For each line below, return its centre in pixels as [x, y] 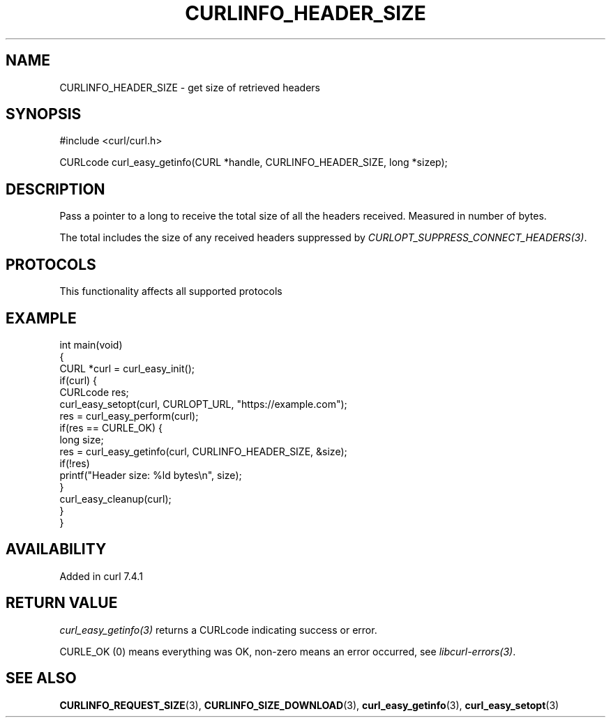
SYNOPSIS [44, 114]
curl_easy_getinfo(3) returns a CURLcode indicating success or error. [218, 630]
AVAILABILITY [56, 549]
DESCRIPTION [55, 189]
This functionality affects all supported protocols [171, 291]
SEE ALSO [41, 678]
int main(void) [91, 344]
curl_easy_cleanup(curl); [115, 499]
